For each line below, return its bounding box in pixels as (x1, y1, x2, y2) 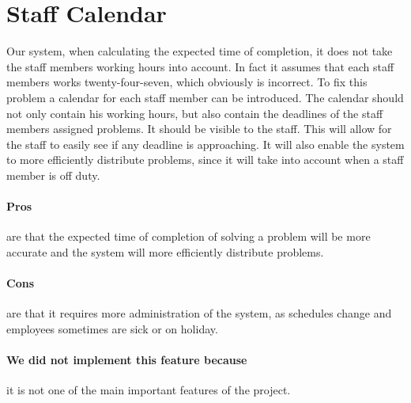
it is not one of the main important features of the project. (6, 382, 291, 398)
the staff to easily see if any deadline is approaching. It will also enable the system (6, 135, 405, 152)
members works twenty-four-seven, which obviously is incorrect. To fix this (6, 74, 368, 90)
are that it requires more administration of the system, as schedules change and (6, 305, 392, 321)
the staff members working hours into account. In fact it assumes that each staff (6, 58, 394, 74)
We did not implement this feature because (6, 352, 247, 368)
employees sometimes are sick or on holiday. (6, 320, 218, 336)
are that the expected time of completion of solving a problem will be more (6, 228, 371, 245)
